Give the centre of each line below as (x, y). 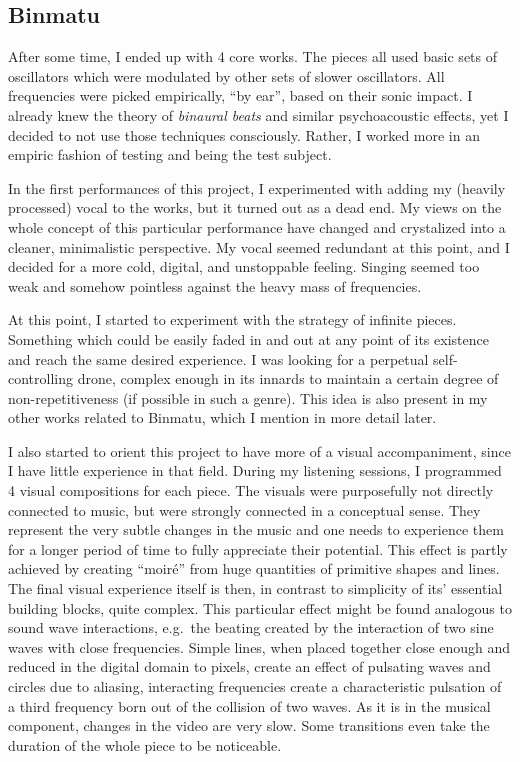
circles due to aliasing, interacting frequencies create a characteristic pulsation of (255, 686)
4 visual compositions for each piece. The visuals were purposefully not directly (251, 490)
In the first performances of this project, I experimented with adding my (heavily (257, 187)
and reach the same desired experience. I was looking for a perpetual (218, 358)
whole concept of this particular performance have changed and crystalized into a (257, 226)
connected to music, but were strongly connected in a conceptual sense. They (244, 509)
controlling (41, 378)
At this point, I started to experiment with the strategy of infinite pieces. (232, 319)
